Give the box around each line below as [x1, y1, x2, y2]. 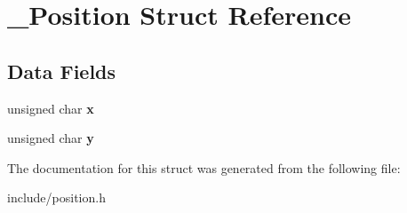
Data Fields [7, 57, 116, 84]
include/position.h [7, 188, 106, 207]
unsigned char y [7, 129, 94, 147]
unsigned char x [7, 99, 94, 117]
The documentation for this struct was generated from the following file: [7, 158, 401, 177]
